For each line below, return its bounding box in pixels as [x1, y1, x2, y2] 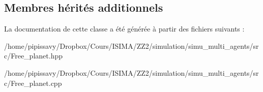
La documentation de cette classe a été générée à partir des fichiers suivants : [4, 23, 245, 34]
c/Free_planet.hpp [4, 50, 63, 61]
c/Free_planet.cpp [4, 77, 62, 88]
